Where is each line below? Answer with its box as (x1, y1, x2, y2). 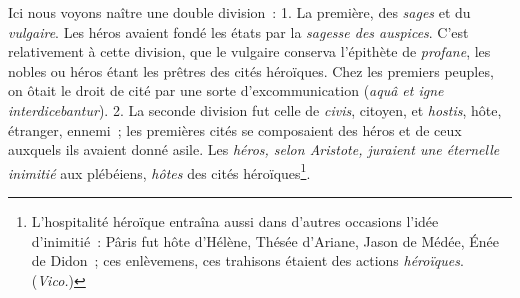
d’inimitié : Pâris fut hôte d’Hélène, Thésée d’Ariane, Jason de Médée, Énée (31, 230, 499, 251)
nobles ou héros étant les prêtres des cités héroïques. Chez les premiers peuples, (8, 60, 494, 81)
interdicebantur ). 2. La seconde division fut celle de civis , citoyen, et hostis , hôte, (8, 99, 502, 120)
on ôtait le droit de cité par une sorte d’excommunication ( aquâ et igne (8, 80, 444, 101)
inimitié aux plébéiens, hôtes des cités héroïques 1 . (8, 159, 311, 183)
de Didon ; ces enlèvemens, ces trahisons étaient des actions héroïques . (31, 250, 464, 271)
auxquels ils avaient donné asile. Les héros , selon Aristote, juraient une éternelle (8, 139, 500, 160)
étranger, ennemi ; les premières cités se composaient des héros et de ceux (8, 119, 462, 140)
